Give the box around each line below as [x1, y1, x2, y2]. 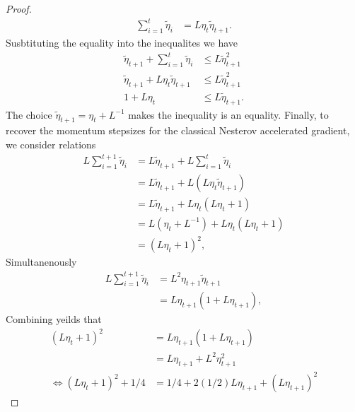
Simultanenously [6, 254, 77, 269]
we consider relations [6, 137, 96, 152]
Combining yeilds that [6, 312, 102, 326]
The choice [6, 107, 52, 122]
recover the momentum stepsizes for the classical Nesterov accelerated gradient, [6, 123, 350, 138]
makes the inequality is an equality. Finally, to [128, 107, 329, 122]
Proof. [6, 1, 32, 16]
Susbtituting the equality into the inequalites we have [6, 35, 238, 49]
